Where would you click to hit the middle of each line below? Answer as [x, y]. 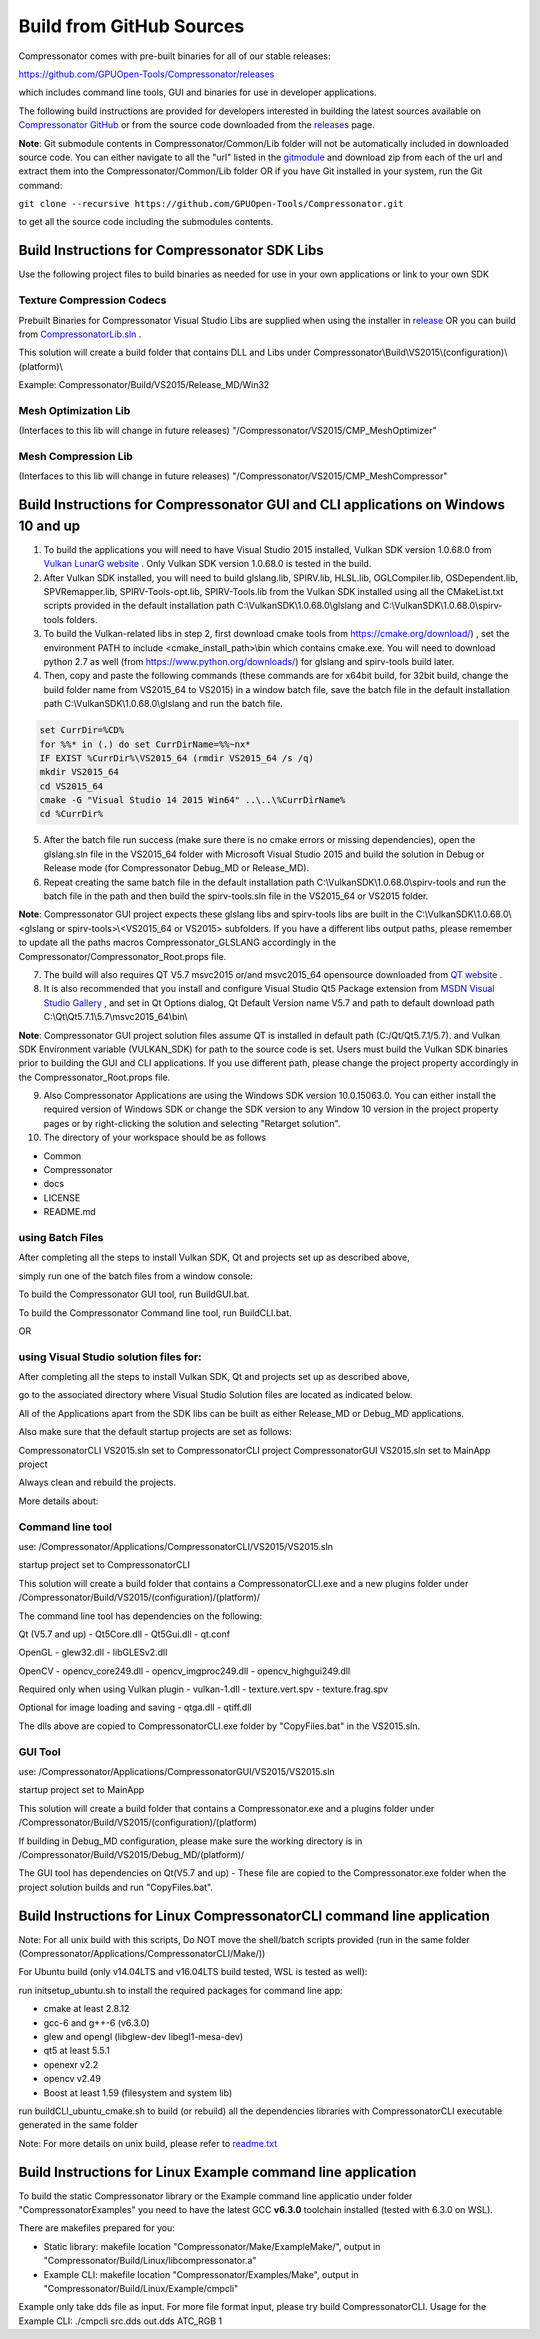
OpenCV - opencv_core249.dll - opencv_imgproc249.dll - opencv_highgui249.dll [184, 1671]
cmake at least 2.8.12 [86, 2009]
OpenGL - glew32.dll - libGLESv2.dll [93, 1652]
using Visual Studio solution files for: [110, 1357]
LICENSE [62, 1197]
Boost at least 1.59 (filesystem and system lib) [138, 2092]
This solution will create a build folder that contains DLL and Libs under [165, 352]
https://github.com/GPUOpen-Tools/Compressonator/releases [146, 74]
